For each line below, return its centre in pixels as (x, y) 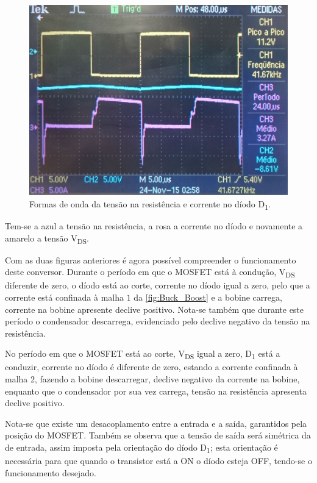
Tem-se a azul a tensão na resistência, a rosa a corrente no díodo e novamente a (154, 225)
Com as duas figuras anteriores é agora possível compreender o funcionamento (151, 259)
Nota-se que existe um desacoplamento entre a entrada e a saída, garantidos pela (156, 423)
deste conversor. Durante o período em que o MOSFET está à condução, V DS (150, 273)
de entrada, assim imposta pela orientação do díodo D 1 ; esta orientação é (141, 448)
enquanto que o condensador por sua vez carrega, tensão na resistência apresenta (156, 391)
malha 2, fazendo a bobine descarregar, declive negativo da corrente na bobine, (152, 379)
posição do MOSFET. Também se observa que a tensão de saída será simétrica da (158, 435)
